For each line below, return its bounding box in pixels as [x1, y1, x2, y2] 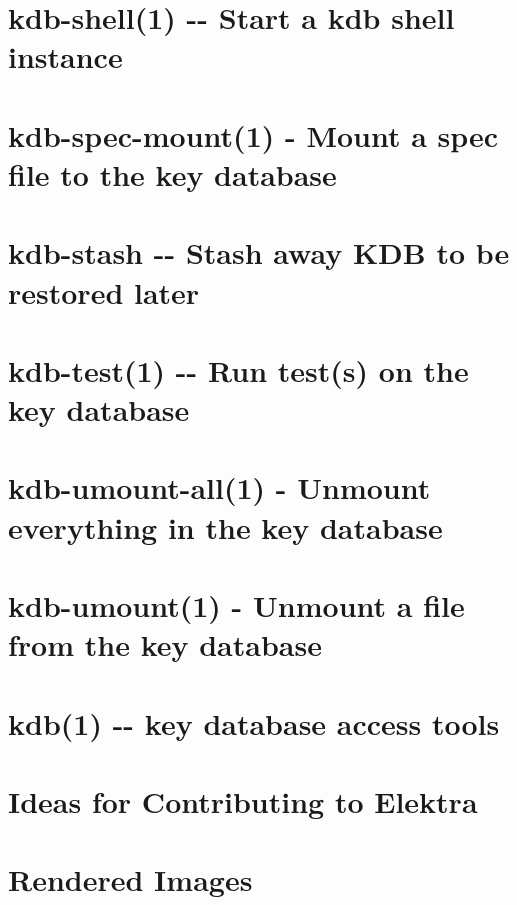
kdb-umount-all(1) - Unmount [8, 467, 431, 508]
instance [8, 36, 123, 77]
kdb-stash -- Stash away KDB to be [8, 232, 510, 273]
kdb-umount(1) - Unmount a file [8, 585, 465, 625]
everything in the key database [8, 506, 443, 547]
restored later [8, 271, 200, 312]
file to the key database [8, 153, 337, 194]
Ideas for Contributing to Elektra [8, 780, 478, 821]
